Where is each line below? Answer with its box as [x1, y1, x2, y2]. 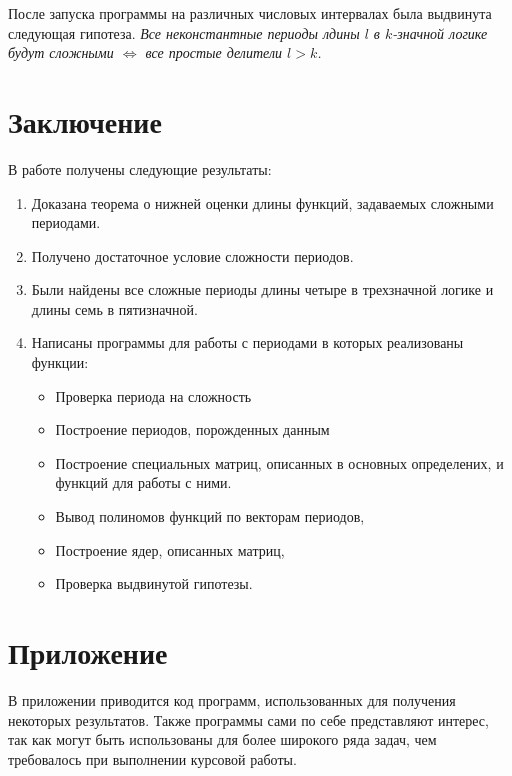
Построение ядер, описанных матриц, [55, 539, 285, 560]
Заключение [8, 100, 162, 141]
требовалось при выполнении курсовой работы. [8, 748, 297, 769]
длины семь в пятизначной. [31, 298, 198, 319]
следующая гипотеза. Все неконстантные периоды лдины [8, 22, 360, 43]
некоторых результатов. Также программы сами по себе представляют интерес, [8, 709, 489, 730]
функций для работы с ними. [55, 472, 232, 493]
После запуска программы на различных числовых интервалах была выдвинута [8, 3, 492, 23]
